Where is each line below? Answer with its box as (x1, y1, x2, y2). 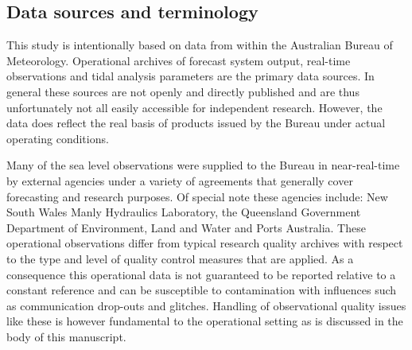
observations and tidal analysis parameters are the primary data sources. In (6, 68, 375, 84)
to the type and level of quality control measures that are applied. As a (6, 250, 354, 266)
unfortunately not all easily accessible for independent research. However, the (6, 99, 383, 115)
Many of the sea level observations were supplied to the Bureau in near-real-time (6, 157, 400, 173)
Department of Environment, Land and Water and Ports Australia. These (6, 219, 366, 235)
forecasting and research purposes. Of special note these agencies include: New (6, 188, 388, 204)
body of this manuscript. (6, 328, 126, 344)
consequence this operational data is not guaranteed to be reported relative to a (6, 266, 396, 282)
